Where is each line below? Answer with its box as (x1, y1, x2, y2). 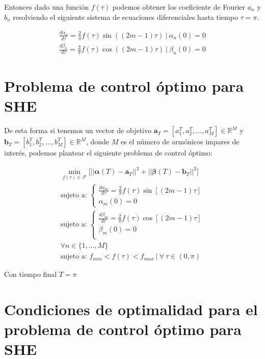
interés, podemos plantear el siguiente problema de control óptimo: (4, 147, 213, 158)
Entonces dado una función (4, 2, 89, 12)
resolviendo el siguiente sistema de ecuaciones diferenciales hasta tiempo (13, 11, 238, 22)
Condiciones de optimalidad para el (4, 299, 258, 320)
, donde (86, 136, 110, 147)
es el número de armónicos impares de (120, 136, 240, 147)
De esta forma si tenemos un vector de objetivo (4, 125, 152, 136)
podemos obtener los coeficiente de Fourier (112, 2, 246, 12)
